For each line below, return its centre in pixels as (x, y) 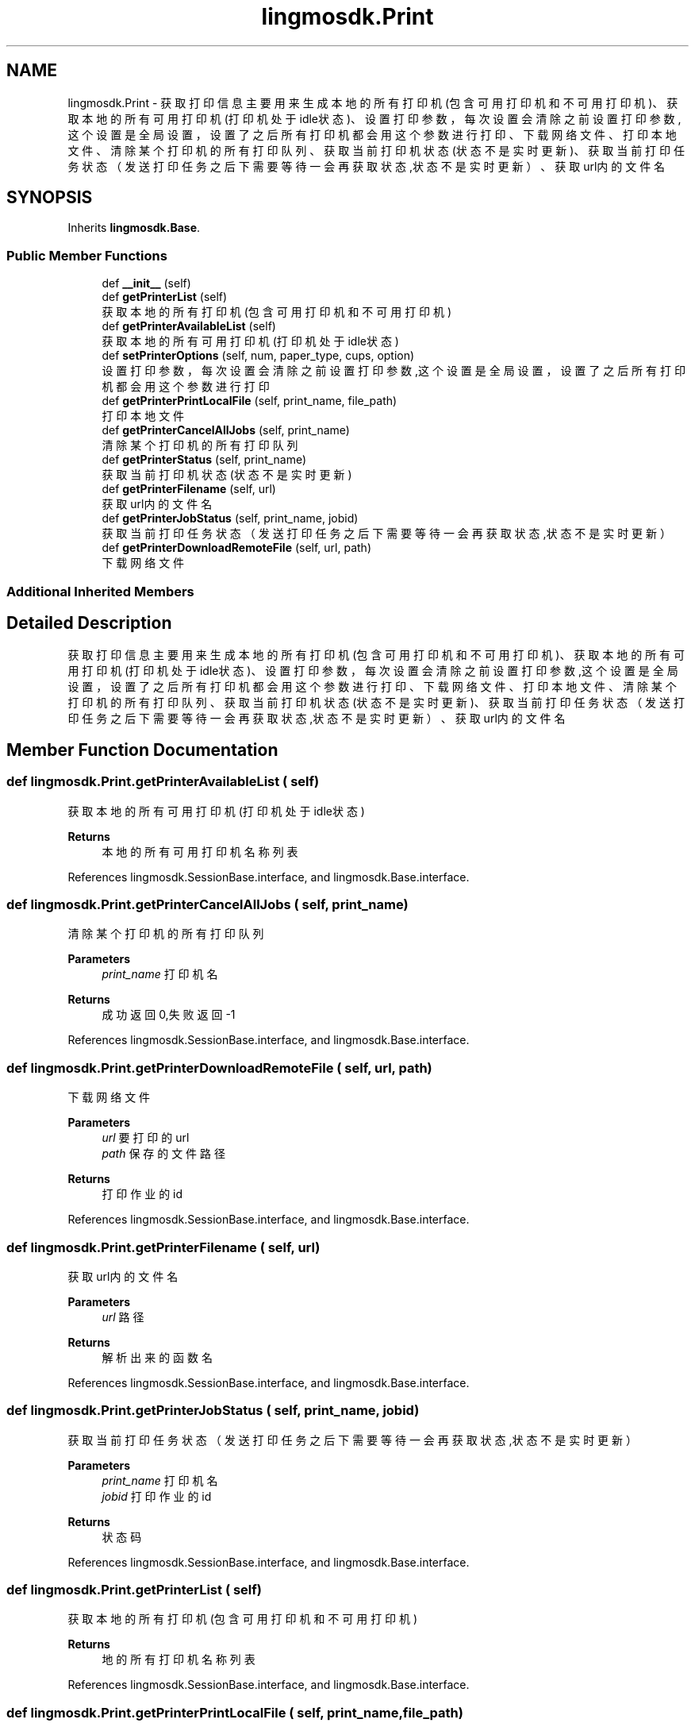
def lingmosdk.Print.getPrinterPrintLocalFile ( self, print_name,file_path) (235, 1712)
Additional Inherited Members (100, 591)
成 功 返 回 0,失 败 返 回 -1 (169, 1015)
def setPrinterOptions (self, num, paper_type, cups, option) (258, 356)
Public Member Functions (87, 255)
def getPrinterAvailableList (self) (189, 326)
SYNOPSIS (50, 198)
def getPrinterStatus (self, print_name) (204, 460)
